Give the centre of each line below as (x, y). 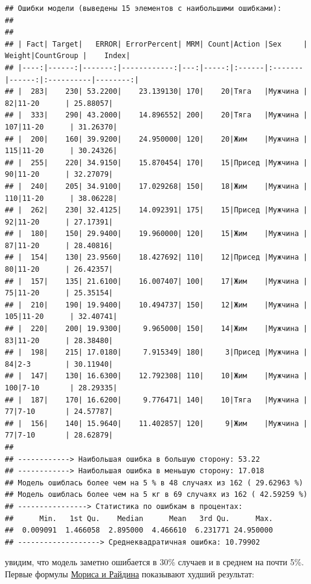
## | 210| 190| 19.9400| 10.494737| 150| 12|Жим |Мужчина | (156, 305)
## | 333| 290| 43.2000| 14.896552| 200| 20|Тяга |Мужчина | (156, 115)
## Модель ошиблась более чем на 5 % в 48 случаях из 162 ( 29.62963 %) (154, 483)
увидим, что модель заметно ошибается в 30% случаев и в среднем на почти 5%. (155, 562)
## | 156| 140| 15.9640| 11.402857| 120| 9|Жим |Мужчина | (156, 423)
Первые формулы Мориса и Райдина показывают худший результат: (130, 573)
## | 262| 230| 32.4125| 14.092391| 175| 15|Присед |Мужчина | (156, 210)
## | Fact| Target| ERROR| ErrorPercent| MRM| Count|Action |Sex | (156, 44)
